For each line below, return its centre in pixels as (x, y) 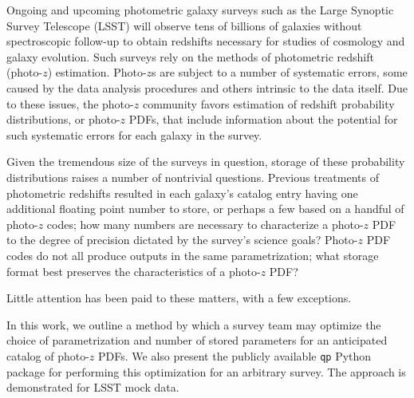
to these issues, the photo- (70, 103)
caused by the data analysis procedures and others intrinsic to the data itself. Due (207, 87)
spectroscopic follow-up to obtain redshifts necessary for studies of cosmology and (206, 41)
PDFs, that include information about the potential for (263, 119)
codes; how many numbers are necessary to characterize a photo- (205, 224)
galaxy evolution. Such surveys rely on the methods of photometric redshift (190, 56)
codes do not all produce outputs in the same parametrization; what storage (193, 255)
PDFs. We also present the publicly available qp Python (235, 355)
